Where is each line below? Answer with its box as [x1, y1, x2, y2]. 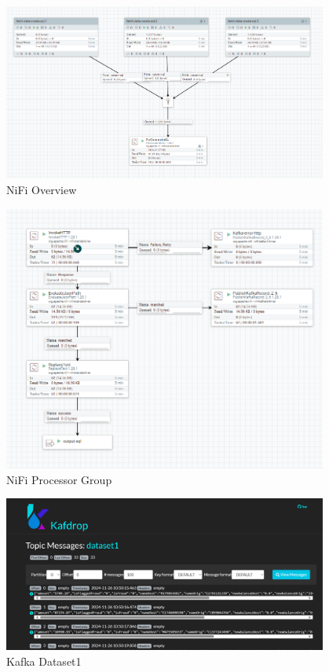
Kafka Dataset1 [6, 652, 82, 669]
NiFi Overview [6, 181, 77, 197]
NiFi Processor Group [6, 471, 112, 487]
